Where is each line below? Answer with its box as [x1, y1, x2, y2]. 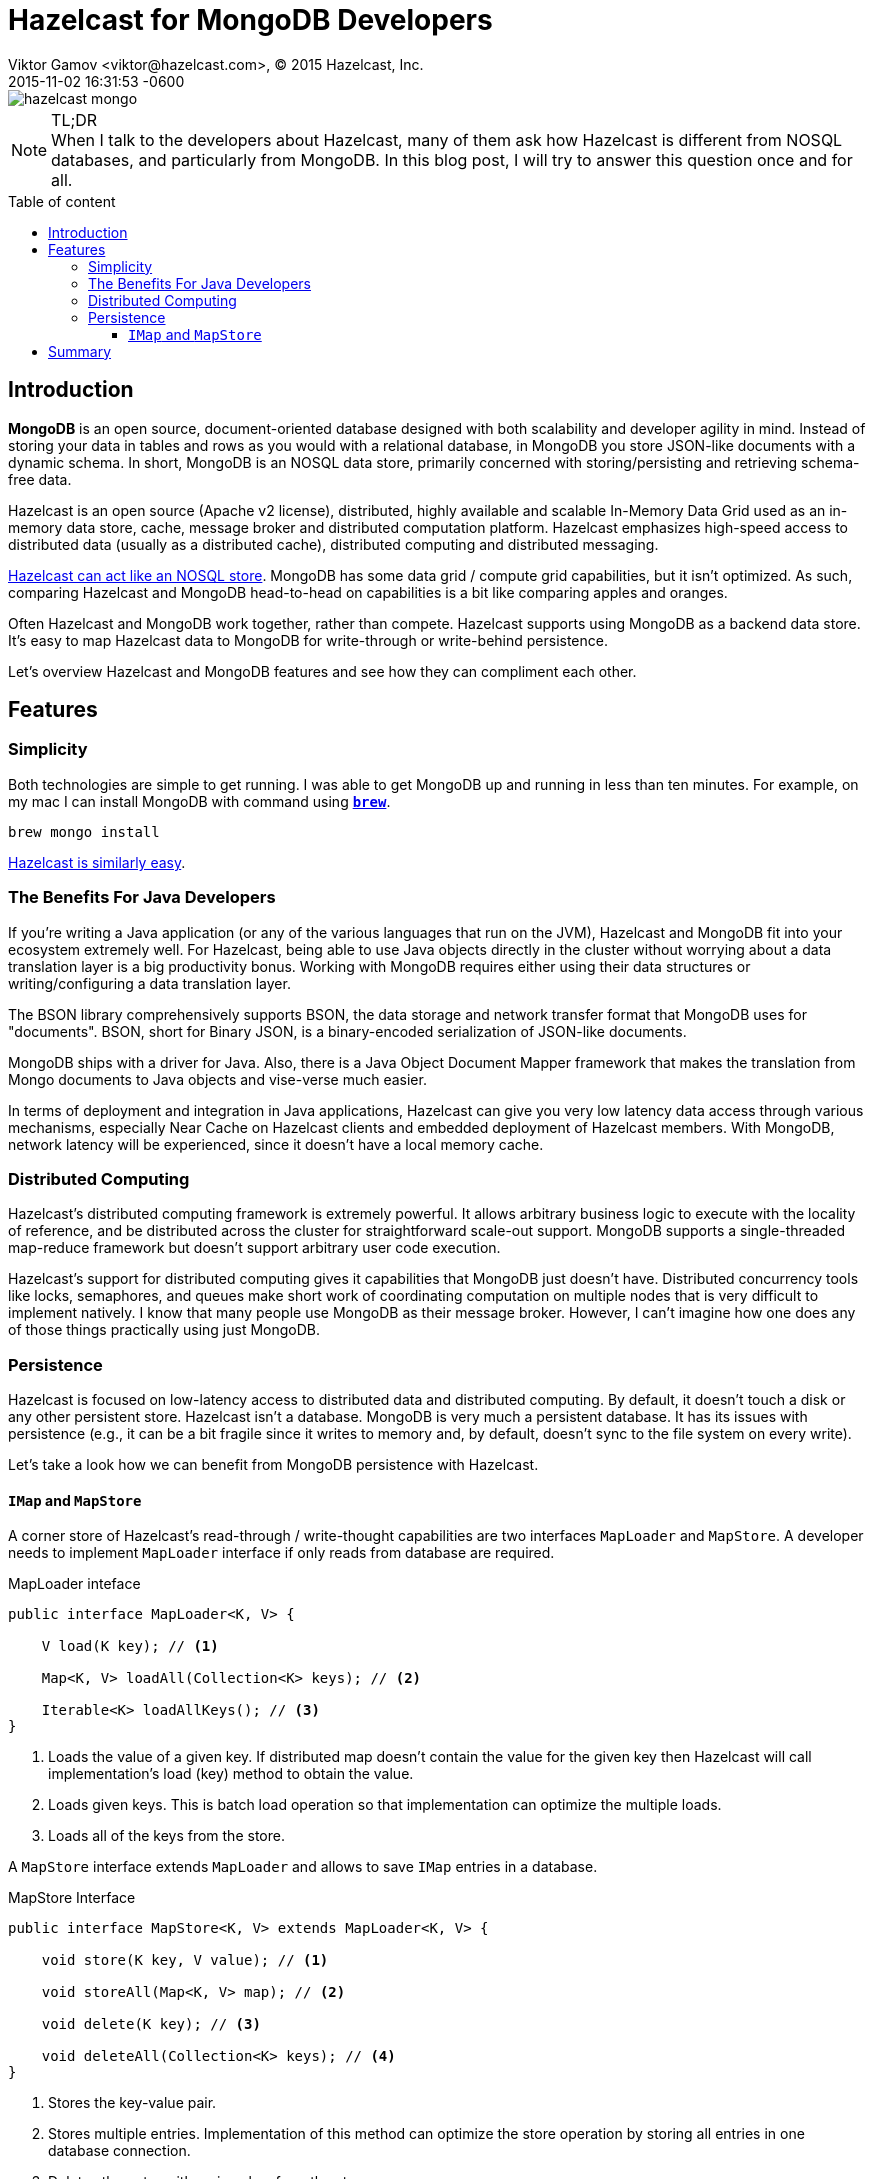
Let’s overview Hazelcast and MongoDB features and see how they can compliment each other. [8, 662, 637, 680]
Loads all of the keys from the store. [48, 1827, 285, 1845]
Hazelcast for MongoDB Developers [8, 3, 493, 37]
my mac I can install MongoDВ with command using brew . [8, 792, 391, 810]
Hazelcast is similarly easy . [8, 853, 186, 871]
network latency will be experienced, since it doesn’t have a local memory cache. [8, 1135, 544, 1153]
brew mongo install [8, 823, 160, 840]
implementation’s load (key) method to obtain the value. [48, 1765, 414, 1783]
